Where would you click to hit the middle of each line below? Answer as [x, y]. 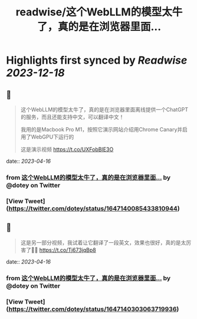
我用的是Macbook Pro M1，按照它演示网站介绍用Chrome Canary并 [101, 129]
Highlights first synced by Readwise [97, 60]
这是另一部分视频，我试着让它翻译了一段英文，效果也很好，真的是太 [103, 242]
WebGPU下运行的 [52, 137]
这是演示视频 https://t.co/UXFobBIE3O [67, 149]
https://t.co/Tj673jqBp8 [68, 250]
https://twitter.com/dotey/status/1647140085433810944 [93, 208]
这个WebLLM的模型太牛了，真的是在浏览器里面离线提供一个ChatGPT [104, 109]
